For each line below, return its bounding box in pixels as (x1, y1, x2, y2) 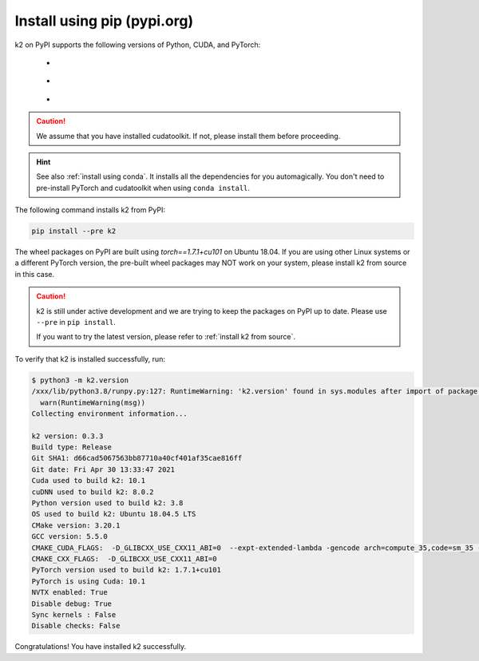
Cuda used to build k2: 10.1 (31, 476, 146, 485)
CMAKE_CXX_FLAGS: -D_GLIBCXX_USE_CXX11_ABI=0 (31, 555, 217, 563)
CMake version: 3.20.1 (31, 520, 121, 530)
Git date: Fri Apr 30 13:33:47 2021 (31, 465, 176, 474)
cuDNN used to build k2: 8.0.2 (31, 487, 155, 497)
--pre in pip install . (36, 317, 116, 327)
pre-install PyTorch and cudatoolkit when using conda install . (36, 183, 251, 192)
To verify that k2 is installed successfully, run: (14, 354, 165, 363)
